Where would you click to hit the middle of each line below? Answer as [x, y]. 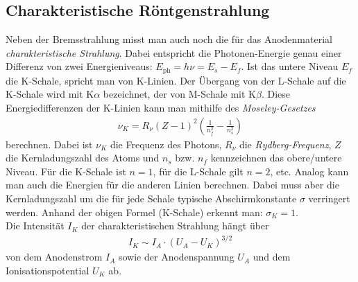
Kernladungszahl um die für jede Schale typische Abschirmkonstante [151, 199]
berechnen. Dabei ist [49, 144]
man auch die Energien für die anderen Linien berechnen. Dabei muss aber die [172, 185]
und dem [272, 257]
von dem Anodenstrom [54, 257]
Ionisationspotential [48, 270]
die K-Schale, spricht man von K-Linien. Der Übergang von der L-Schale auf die [176, 80]
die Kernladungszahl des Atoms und [83, 158]
